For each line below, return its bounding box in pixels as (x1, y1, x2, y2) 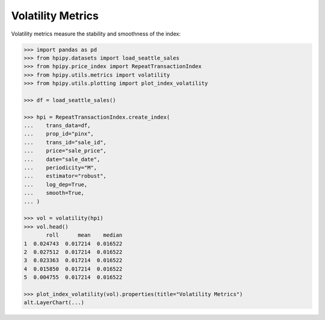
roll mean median (46, 232, 123, 239)
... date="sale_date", (23, 155, 101, 163)
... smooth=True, (23, 190, 84, 196)
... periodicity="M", (23, 165, 97, 171)
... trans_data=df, (23, 122, 91, 129)
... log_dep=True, (23, 181, 88, 188)
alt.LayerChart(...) (23, 299, 84, 306)
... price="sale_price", (23, 148, 107, 154)
